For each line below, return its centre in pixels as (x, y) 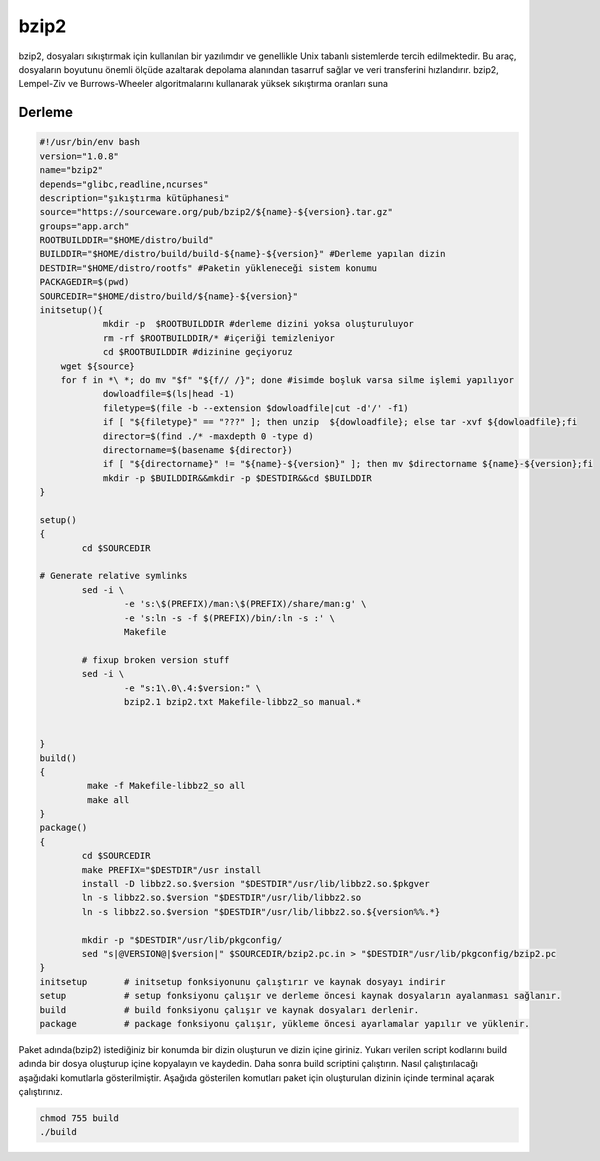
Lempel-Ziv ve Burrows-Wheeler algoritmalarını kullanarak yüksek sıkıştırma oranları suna (203, 84)
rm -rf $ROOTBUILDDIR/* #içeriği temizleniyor (218, 338)
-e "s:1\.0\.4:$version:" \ (192, 688)
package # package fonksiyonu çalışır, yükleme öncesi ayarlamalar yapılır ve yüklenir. (284, 1023)
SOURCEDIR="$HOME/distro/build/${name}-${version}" (169, 296)
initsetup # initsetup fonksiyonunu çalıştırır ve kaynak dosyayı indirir (242, 981)
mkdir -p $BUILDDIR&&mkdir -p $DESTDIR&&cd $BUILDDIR (237, 478)
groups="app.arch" (84, 226)
